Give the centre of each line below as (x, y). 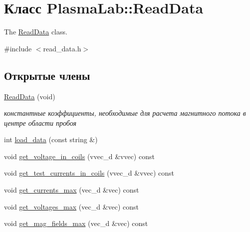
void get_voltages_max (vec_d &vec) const (72, 206)
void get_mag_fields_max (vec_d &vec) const (76, 223)
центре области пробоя (40, 122)
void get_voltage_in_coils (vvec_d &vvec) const (79, 156)
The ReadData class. (36, 32)
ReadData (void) (30, 96)
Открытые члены (47, 75)
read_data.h (62, 48)
